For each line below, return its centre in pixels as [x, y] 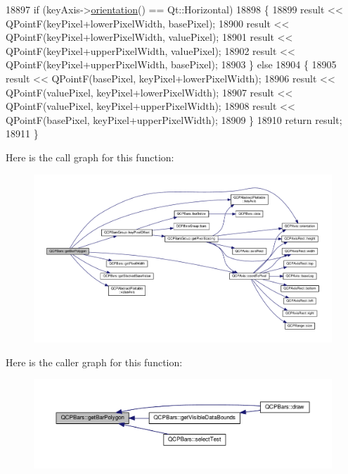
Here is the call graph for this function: [90, 157]
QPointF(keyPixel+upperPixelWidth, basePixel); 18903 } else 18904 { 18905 [171, 64]
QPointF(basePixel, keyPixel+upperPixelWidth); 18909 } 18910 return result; [174, 119]
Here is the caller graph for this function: [94, 362]
